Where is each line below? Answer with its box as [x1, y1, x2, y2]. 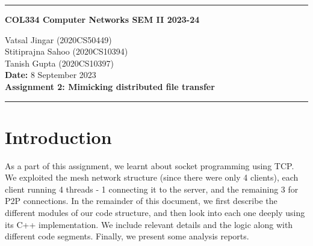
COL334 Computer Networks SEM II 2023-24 [5, 13, 200, 25]
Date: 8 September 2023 [5, 68, 96, 81]
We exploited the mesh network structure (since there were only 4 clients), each [5, 171, 299, 184]
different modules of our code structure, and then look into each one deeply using [5, 206, 305, 219]
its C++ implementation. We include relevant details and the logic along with [5, 218, 293, 230]
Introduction [5, 124, 112, 149]
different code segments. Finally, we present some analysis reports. [5, 230, 249, 242]
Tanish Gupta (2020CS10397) [5, 56, 114, 69]
